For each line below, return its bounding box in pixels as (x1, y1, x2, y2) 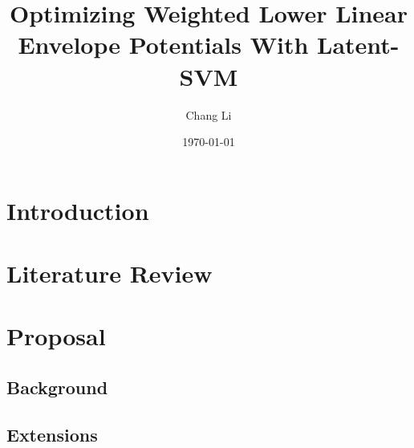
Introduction (6, 193, 149, 226)
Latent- (317, 28, 400, 61)
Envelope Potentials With (18, 28, 309, 61)
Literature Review (6, 257, 213, 290)
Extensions (6, 422, 98, 446)
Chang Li (185, 106, 232, 123)
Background (6, 375, 108, 400)
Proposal (6, 320, 106, 352)
